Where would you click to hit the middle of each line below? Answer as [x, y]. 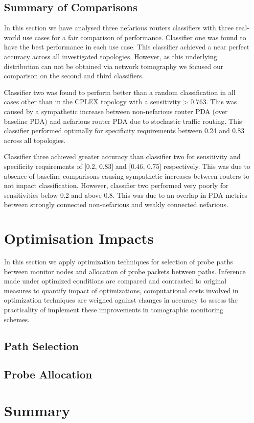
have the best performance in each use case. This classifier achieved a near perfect [127, 47]
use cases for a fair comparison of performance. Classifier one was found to [134, 37]
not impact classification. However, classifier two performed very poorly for [116, 185]
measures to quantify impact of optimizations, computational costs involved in [121, 290]
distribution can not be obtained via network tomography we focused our [114, 66]
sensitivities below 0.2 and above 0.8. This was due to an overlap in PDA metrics [126, 195]
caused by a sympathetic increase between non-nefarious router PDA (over [116, 111]
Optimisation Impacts [79, 238]
